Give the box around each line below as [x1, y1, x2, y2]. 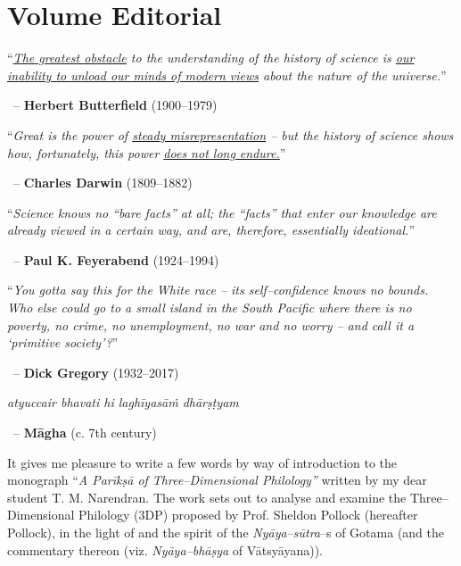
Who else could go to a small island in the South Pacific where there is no [7, 298, 412, 317]
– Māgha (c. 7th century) [12, 423, 157, 442]
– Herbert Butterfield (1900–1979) [12, 96, 218, 114]
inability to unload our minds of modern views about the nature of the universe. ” [7, 65, 447, 84]
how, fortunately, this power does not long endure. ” [7, 143, 286, 162]
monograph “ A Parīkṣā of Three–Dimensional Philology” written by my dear [7, 470, 427, 489]
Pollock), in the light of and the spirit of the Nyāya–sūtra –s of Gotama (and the [7, 523, 445, 541]
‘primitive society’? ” [7, 333, 119, 352]
